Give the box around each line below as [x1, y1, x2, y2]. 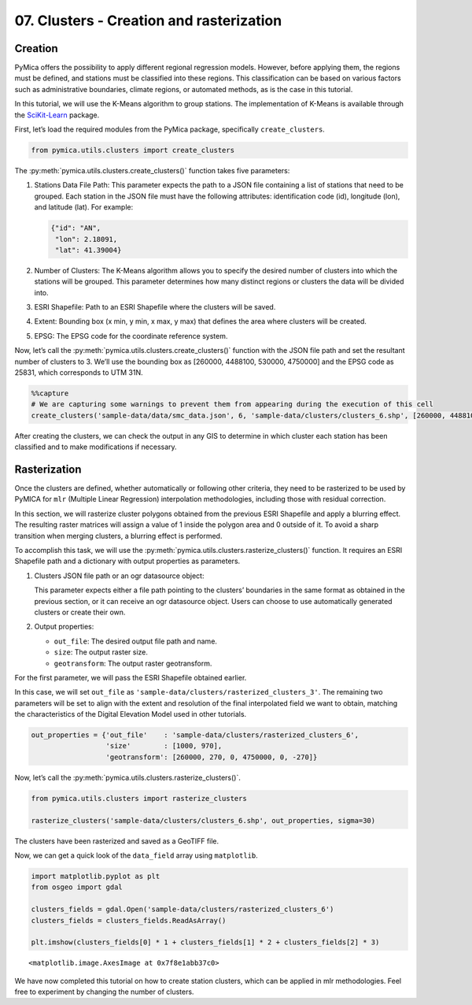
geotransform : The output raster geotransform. [53, 658, 212, 668]
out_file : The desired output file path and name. [53, 636, 218, 646]
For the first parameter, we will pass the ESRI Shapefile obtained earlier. [14, 673, 247, 682]
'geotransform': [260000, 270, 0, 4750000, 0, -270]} [105, 752, 318, 762]
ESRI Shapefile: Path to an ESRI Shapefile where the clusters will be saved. [34, 302, 276, 312]
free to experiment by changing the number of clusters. [14, 987, 194, 996]
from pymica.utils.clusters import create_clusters [31, 146, 235, 154]
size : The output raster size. [53, 647, 149, 657]
